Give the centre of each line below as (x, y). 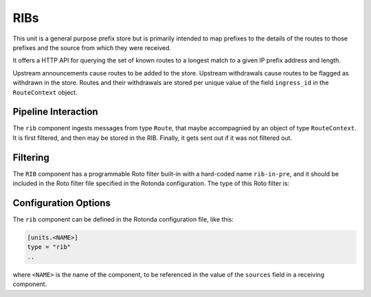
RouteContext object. (45, 92)
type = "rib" (49, 247)
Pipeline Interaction (56, 112)
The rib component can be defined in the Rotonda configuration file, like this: (123, 219)
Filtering (31, 157)
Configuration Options (62, 203)
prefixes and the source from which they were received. (92, 47)
